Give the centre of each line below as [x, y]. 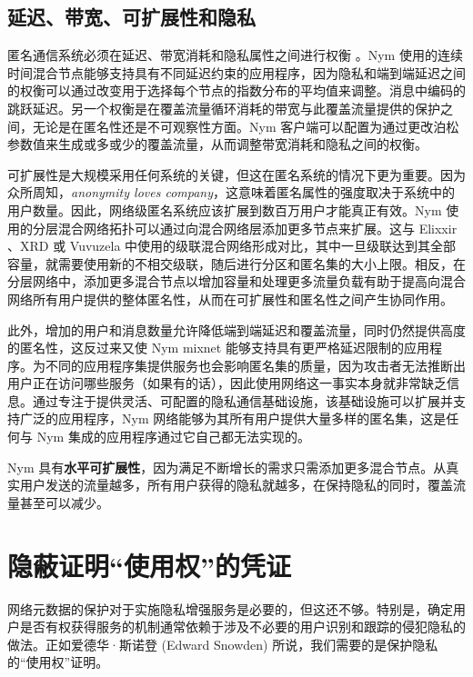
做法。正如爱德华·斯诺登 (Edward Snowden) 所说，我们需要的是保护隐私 [223, 644]
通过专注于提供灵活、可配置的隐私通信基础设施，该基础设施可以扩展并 [242, 400]
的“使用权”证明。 [58, 662]
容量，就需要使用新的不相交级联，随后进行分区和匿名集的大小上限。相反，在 [236, 263]
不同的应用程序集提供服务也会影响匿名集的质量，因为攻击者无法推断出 [255, 365]
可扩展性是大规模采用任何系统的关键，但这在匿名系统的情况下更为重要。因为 [236, 174]
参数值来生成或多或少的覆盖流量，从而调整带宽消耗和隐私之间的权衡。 [217, 144]
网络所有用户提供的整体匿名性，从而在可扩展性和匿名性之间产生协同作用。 [230, 299]
